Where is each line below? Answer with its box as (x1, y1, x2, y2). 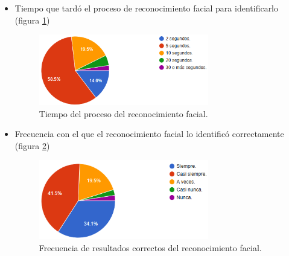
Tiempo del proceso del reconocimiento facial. (39, 107, 208, 120)
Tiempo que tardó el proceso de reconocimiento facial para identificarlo (14, 2, 279, 14)
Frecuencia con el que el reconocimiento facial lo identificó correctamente (14, 127, 284, 140)
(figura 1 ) (14, 13, 50, 26)
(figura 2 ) (14, 139, 50, 152)
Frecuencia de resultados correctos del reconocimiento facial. (39, 241, 262, 254)
